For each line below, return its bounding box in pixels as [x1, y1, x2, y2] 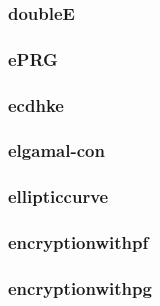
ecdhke [8, 92, 64, 117]
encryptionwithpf [8, 230, 149, 255]
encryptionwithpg [8, 275, 152, 300]
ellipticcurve [8, 184, 109, 209]
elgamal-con [8, 138, 105, 163]
